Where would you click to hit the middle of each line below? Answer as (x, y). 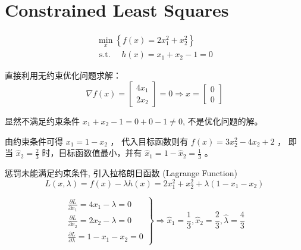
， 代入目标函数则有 (149, 141)
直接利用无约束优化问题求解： (63, 75)
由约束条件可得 (34, 141)
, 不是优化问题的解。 (222, 121)
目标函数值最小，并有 (100, 153)
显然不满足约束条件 (42, 121)
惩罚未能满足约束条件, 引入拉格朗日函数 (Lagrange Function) (121, 173)
